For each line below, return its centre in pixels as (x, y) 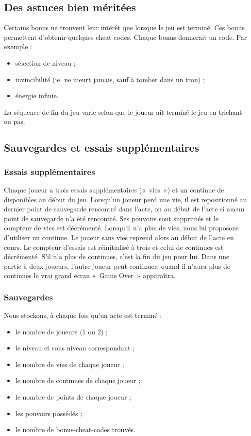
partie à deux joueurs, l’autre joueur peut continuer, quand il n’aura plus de (117, 266)
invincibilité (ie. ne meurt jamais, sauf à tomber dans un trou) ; (110, 79)
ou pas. (15, 121)
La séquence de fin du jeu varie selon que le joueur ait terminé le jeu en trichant (123, 112)
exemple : (18, 46)
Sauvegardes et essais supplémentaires (102, 148)
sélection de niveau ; (45, 62)
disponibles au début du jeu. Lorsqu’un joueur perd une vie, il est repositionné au (125, 199)
